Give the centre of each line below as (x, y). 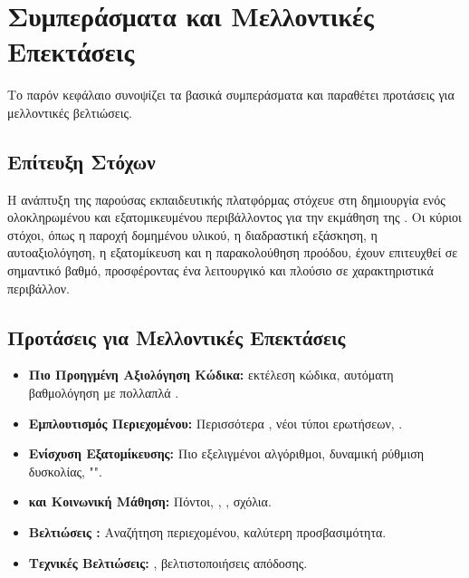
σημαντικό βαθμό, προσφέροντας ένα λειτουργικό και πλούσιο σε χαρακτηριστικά (220, 270)
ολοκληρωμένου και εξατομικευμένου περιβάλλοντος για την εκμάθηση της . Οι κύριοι (234, 217)
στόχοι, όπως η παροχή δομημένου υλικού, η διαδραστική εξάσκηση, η (192, 234)
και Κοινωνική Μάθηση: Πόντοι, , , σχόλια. (150, 501)
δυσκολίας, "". (65, 471)
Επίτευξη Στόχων (81, 161)
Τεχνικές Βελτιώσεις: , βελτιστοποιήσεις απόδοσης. (168, 562)
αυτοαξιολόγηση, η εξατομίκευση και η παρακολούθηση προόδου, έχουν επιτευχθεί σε (233, 252)
